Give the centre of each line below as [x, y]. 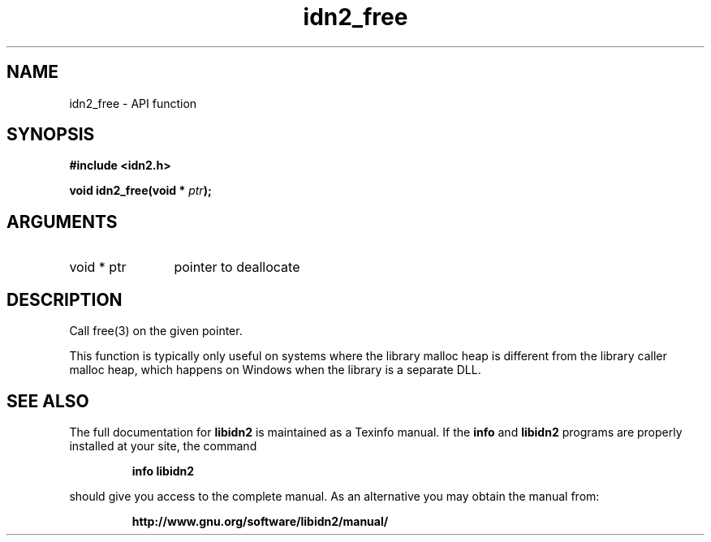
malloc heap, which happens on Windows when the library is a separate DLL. [275, 370]
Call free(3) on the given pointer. [156, 331]
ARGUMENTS [62, 222]
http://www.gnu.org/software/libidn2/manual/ [260, 521]
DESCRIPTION [65, 299]
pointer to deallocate [237, 267]
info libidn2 [163, 471]
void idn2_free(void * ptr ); [140, 191]
